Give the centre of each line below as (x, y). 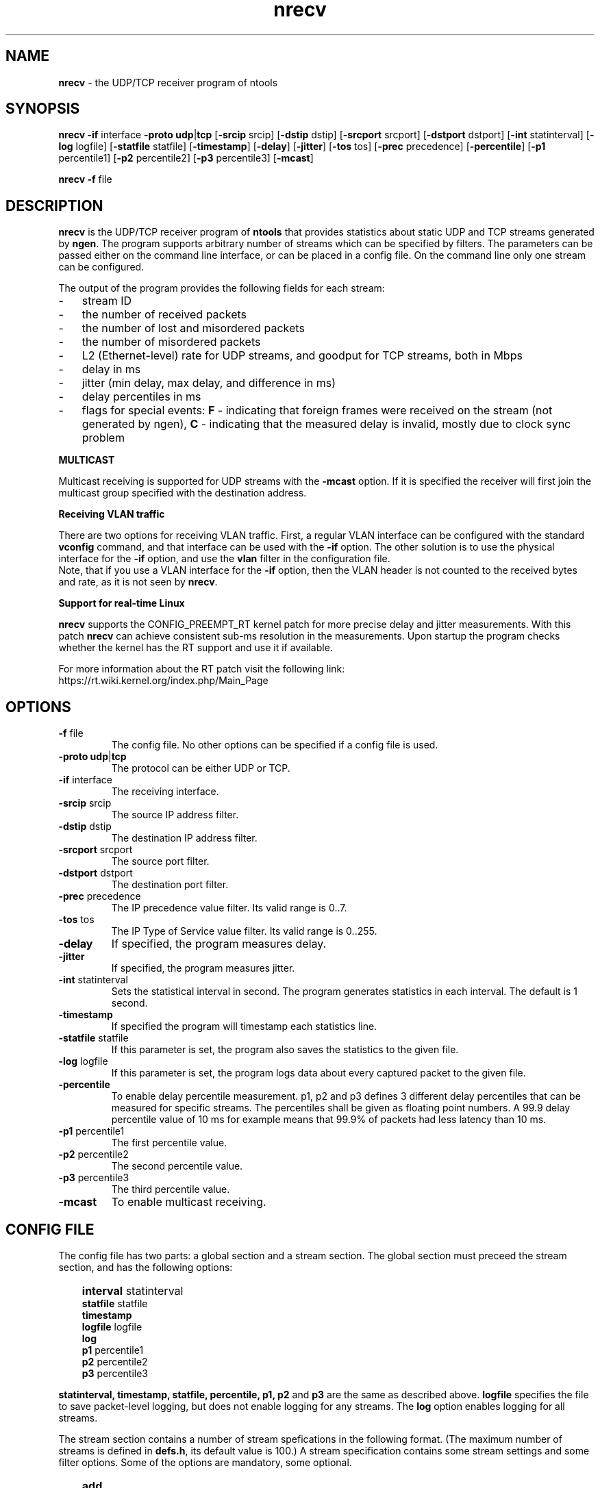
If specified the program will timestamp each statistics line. (244, 1026)
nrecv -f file (85, 179)
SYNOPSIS (43, 109)
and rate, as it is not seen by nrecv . (138, 582)
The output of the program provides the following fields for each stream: (222, 288)
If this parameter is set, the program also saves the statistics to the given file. (285, 1050)
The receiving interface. (165, 792)
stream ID (107, 301)
